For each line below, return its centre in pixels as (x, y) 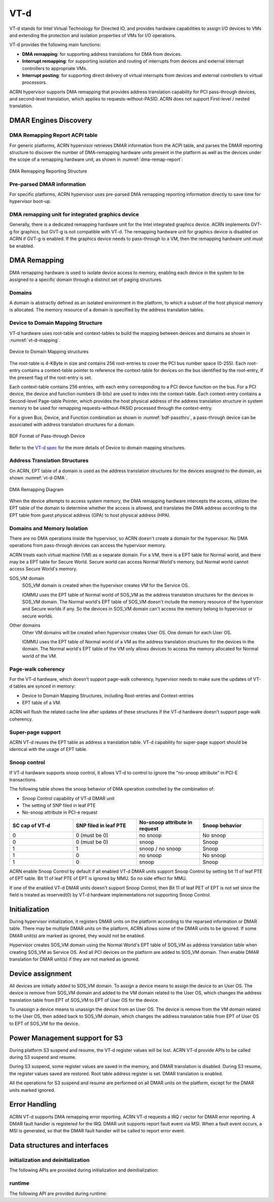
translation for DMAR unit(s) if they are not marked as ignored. (74, 959)
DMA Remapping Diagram (37, 489)
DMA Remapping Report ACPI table (54, 135)
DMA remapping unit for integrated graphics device (74, 215)
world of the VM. (40, 656)
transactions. (23, 779)
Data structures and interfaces (59, 1145)
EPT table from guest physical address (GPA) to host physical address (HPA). (90, 515)
